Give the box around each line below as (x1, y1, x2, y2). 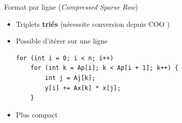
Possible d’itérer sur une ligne (16, 35, 108, 46)
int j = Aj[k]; (45, 74, 96, 81)
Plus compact (16, 109, 58, 119)
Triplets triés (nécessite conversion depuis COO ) (16, 18, 170, 29)
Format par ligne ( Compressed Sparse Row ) (4, 2, 138, 12)
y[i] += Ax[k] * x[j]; (45, 84, 121, 92)
